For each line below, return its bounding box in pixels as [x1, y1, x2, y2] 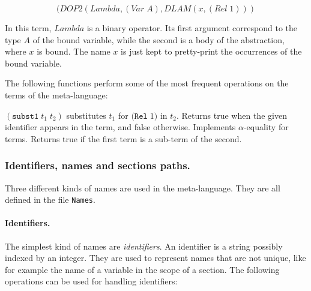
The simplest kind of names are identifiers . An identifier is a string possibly [5, 239, 283, 252]
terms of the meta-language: [5, 88, 108, 101]
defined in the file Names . [5, 193, 95, 206]
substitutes [66, 109, 106, 121]
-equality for [243, 121, 289, 133]
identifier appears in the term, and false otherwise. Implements [5, 121, 236, 133]
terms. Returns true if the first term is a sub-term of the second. [5, 132, 242, 145]
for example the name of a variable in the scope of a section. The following [5, 263, 280, 275]
